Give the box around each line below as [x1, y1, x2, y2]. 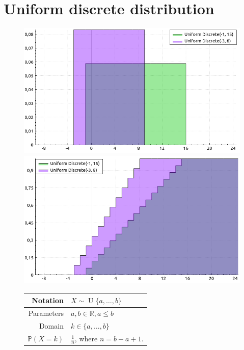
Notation [32, 294, 64, 305]
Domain [39, 320, 64, 331]
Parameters [28, 308, 64, 318]
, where [74, 333, 98, 344]
